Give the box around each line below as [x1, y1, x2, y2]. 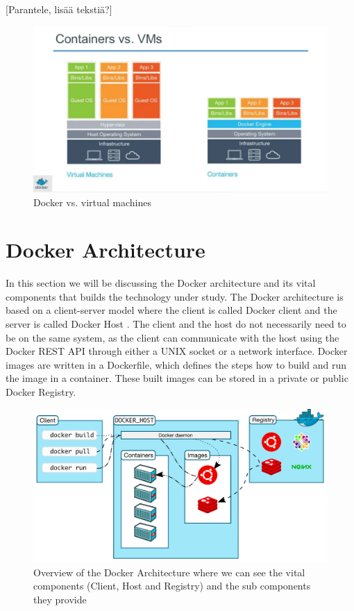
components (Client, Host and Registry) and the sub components [33, 578, 311, 593]
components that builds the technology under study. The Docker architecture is [6, 289, 344, 303]
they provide [33, 592, 87, 606]
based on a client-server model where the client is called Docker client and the [6, 303, 337, 317]
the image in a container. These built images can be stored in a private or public [6, 371, 348, 385]
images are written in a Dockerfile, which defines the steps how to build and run [6, 357, 347, 371]
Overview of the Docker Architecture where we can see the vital [33, 564, 305, 579]
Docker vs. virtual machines [33, 194, 151, 209]
